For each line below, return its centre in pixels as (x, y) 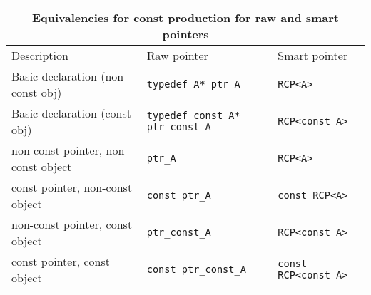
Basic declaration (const (71, 113)
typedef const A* (193, 115)
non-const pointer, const (72, 224)
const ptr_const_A (196, 269)
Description (40, 55)
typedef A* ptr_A (193, 84)
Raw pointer (177, 55)
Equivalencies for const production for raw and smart (185, 17)
